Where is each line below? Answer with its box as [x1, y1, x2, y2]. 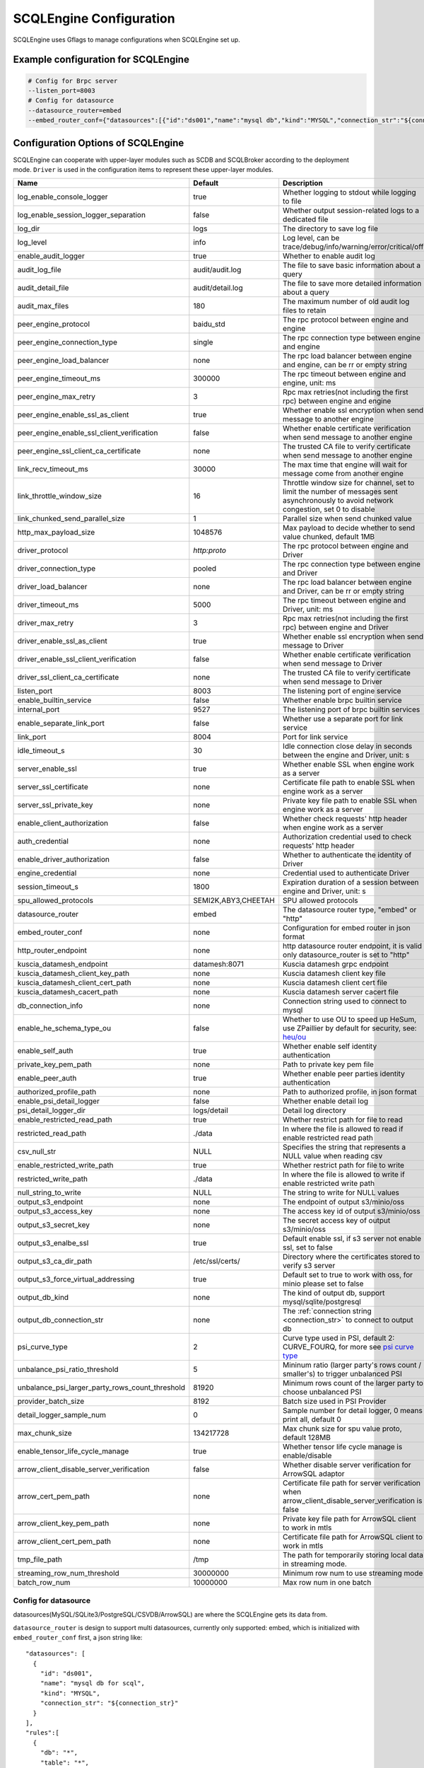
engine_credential [17, 868, 77, 878]
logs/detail [193, 1105, 229, 1115]
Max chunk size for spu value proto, [283, 1424, 402, 1433]
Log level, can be [283, 233, 340, 243]
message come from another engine [283, 469, 404, 479]
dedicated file [283, 214, 329, 224]
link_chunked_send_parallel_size [17, 513, 125, 523]
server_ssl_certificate [17, 782, 88, 792]
